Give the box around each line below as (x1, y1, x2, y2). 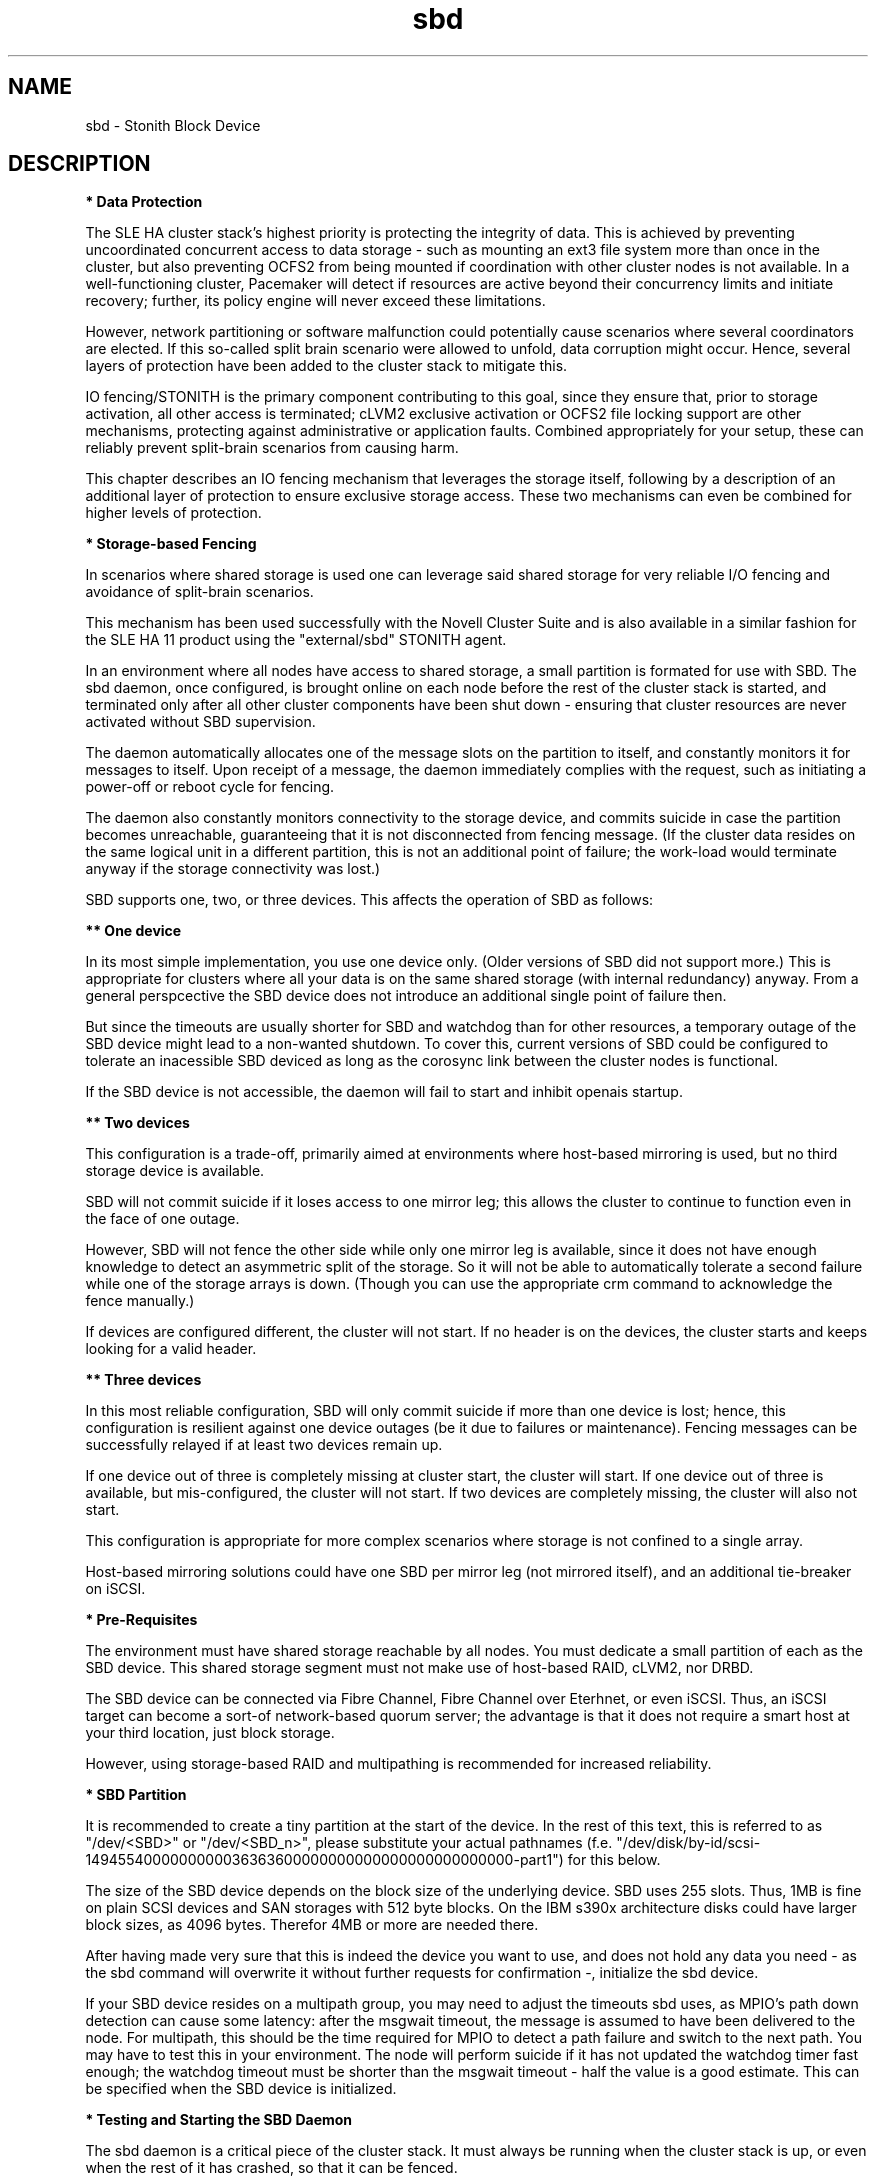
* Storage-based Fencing (85, 535, 257, 553)
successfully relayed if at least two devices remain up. (85, 1436, 443, 1454)
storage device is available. (85, 1162, 265, 1180)
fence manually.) (85, 1292, 195, 1310)
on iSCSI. (85, 1580, 146, 1598)
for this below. (567, 1851, 661, 1869)
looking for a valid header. (85, 1340, 257, 1358)
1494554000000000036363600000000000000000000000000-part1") (85, 1851, 564, 1869)
